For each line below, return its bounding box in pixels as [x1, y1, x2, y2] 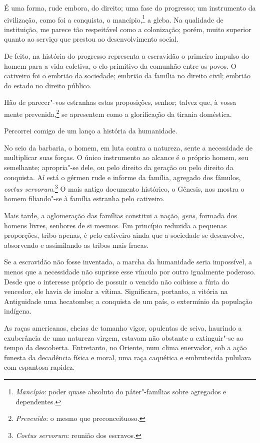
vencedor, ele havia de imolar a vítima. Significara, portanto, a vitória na [4, 286, 228, 297]
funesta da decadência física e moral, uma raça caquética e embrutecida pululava [4, 352, 251, 362]
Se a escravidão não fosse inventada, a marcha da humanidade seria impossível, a [4, 256, 252, 267]
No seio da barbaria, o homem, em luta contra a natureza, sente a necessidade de [4, 142, 253, 153]
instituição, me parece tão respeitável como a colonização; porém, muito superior [4, 24, 251, 34]
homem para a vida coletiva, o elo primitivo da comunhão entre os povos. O [4, 60, 236, 71]
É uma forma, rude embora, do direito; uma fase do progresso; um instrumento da [4, 3, 256, 13]
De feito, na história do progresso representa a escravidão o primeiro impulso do [4, 51, 249, 61]
